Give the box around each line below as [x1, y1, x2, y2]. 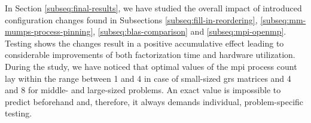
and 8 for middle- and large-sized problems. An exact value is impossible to [5, 84, 281, 96]
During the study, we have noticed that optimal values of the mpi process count [5, 60, 297, 72]
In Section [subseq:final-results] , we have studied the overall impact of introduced [5, 2, 302, 14]
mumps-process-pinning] [5, 25, 93, 38]
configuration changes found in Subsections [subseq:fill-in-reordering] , [5, 13, 258, 26]
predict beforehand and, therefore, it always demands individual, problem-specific [5, 95, 304, 107]
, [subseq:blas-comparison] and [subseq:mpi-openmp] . [93, 25, 286, 38]
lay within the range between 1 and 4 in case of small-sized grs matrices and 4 [5, 72, 291, 84]
